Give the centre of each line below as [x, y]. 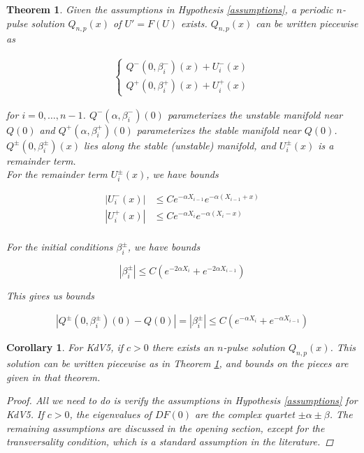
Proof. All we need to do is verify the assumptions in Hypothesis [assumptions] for [182, 400]
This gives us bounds [50, 295]
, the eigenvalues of [110, 414]
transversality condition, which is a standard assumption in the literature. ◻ [170, 441]
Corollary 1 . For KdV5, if [65, 347]
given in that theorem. [53, 377]
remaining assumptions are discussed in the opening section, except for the [166, 428]
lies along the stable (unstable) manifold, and [180, 145]
